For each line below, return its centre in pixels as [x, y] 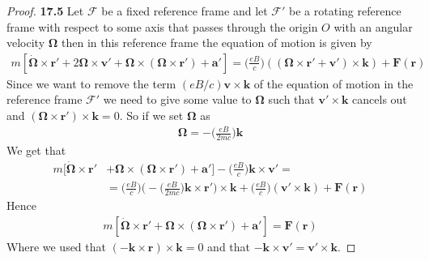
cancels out [380, 99]
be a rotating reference [345, 11]
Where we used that [56, 246]
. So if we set [151, 115]
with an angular [373, 26]
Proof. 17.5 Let [45, 11]
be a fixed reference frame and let [185, 11]
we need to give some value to [177, 99]
